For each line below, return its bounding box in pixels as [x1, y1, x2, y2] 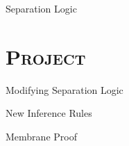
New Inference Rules [6, 106, 92, 120]
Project [6, 42, 86, 70]
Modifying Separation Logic [6, 82, 123, 97]
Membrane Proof [6, 129, 77, 143]
